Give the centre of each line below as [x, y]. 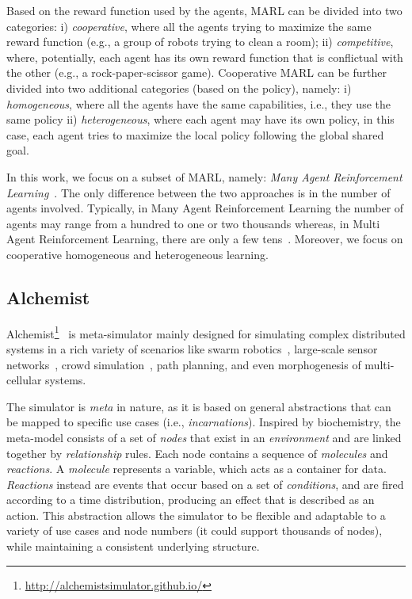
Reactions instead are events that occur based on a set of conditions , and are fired [205, 484]
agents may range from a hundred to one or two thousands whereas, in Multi [193, 223]
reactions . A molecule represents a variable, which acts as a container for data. [196, 469]
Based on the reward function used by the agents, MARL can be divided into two [204, 10]
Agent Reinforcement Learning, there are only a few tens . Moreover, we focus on [205, 239]
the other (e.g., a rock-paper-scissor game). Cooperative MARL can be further [196, 72]
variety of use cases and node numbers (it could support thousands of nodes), [195, 530]
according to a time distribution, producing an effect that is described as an [191, 500]
